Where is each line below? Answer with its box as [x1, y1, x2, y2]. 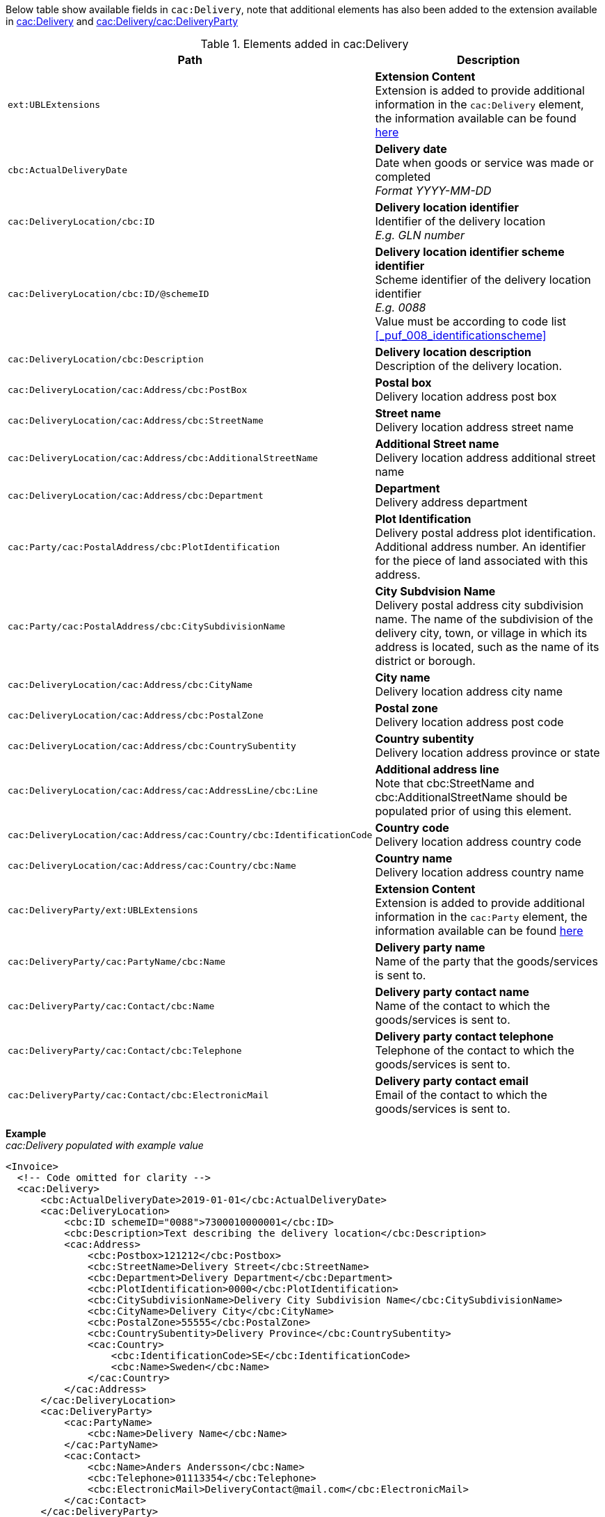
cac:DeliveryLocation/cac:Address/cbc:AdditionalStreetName [8, 452, 318, 463]
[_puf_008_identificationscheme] [375, 328, 547, 342]
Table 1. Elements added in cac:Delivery [200, 37, 409, 51]
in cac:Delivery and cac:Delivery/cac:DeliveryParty [6, 15, 239, 27]
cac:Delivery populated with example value [6, 1139, 204, 1151]
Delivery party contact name [375, 985, 530, 999]
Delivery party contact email [375, 1074, 529, 1088]
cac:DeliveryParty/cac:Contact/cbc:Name [8, 1000, 215, 1011]
